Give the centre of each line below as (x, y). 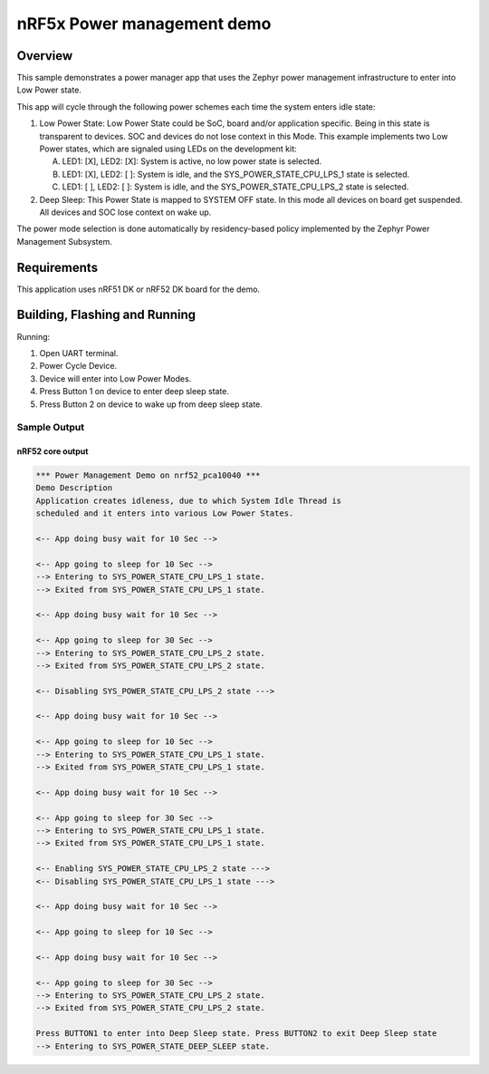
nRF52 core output (53, 451)
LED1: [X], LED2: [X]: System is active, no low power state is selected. (192, 161)
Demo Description (74, 488)
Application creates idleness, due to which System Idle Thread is (189, 500)
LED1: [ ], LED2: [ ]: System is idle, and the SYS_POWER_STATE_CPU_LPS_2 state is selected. (235, 187)
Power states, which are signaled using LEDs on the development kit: (168, 149)
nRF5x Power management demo (144, 24)
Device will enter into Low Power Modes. (115, 378)
